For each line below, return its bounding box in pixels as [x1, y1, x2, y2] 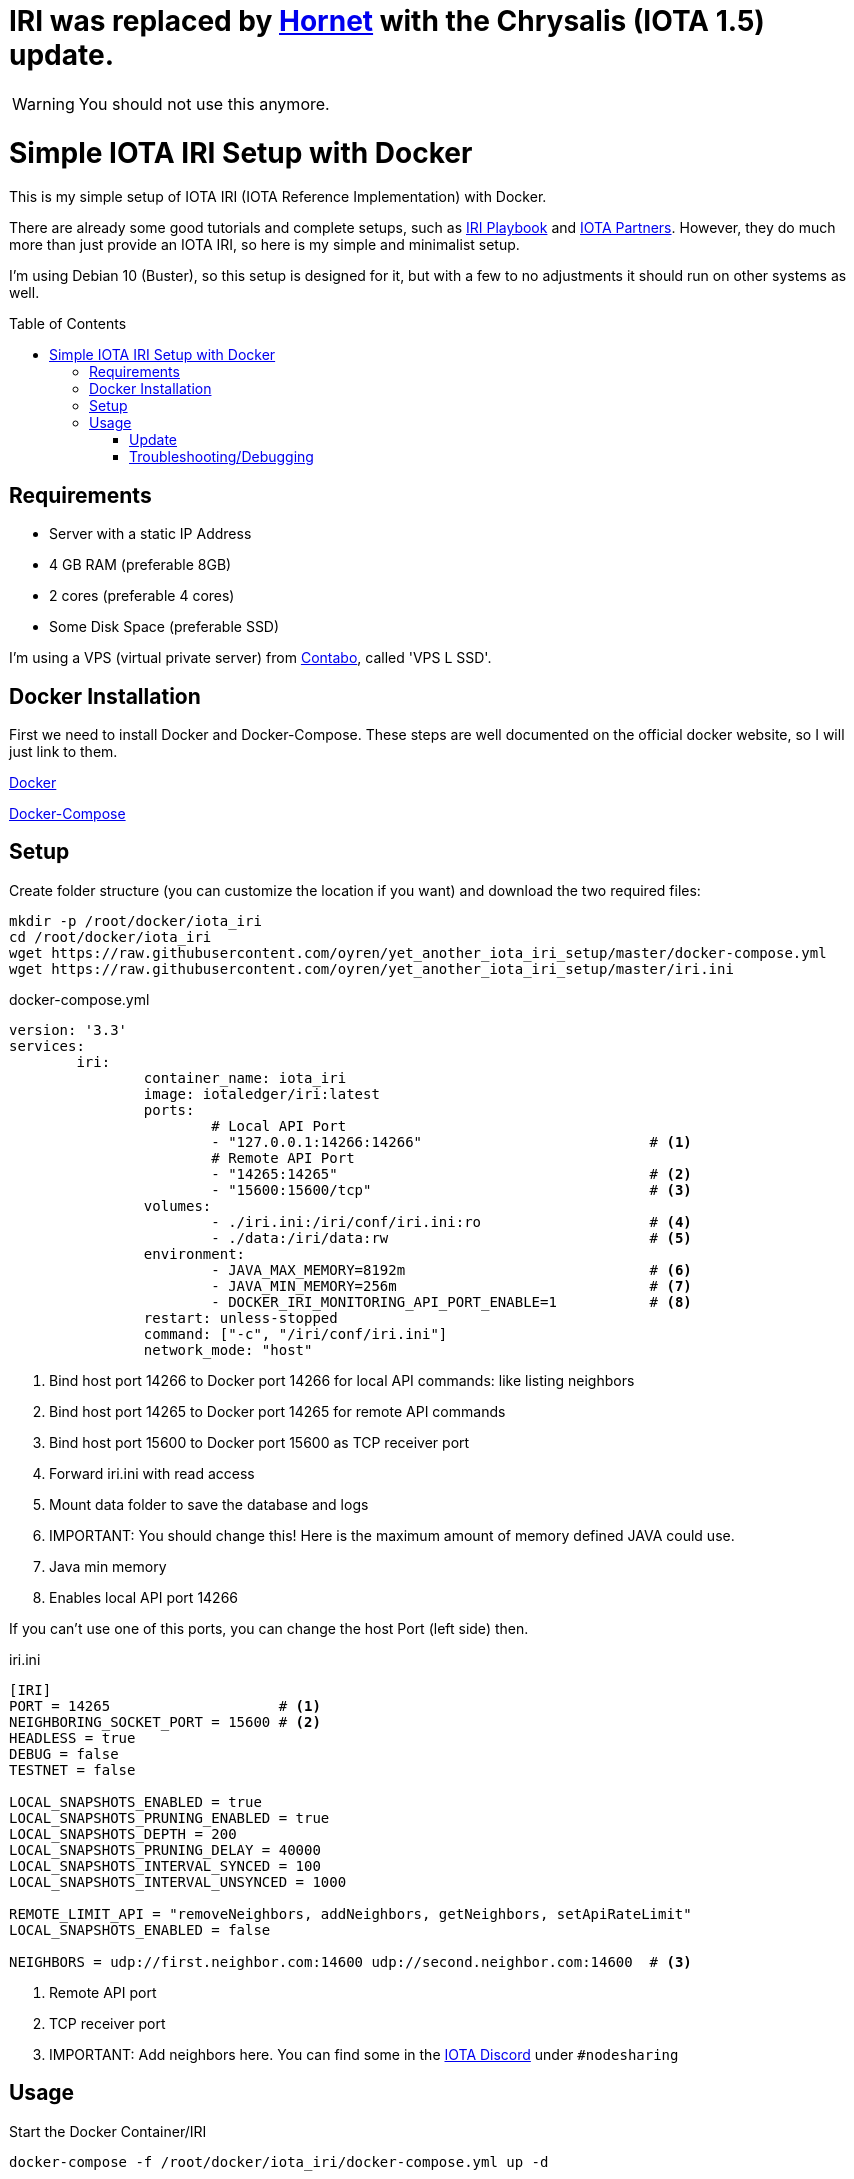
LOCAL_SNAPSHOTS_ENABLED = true [9, 1793, 262, 1810]
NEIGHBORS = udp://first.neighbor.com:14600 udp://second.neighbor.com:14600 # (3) [9, 1953, 692, 1970]
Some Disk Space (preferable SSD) [49, 618, 280, 636]
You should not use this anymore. [78, 93, 330, 114]
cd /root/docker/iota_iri [9, 928, 212, 945]
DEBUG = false [9, 1745, 119, 1762]
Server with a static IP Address [49, 525, 252, 543]
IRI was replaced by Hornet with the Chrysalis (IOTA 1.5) [9, 4, 765, 38]
